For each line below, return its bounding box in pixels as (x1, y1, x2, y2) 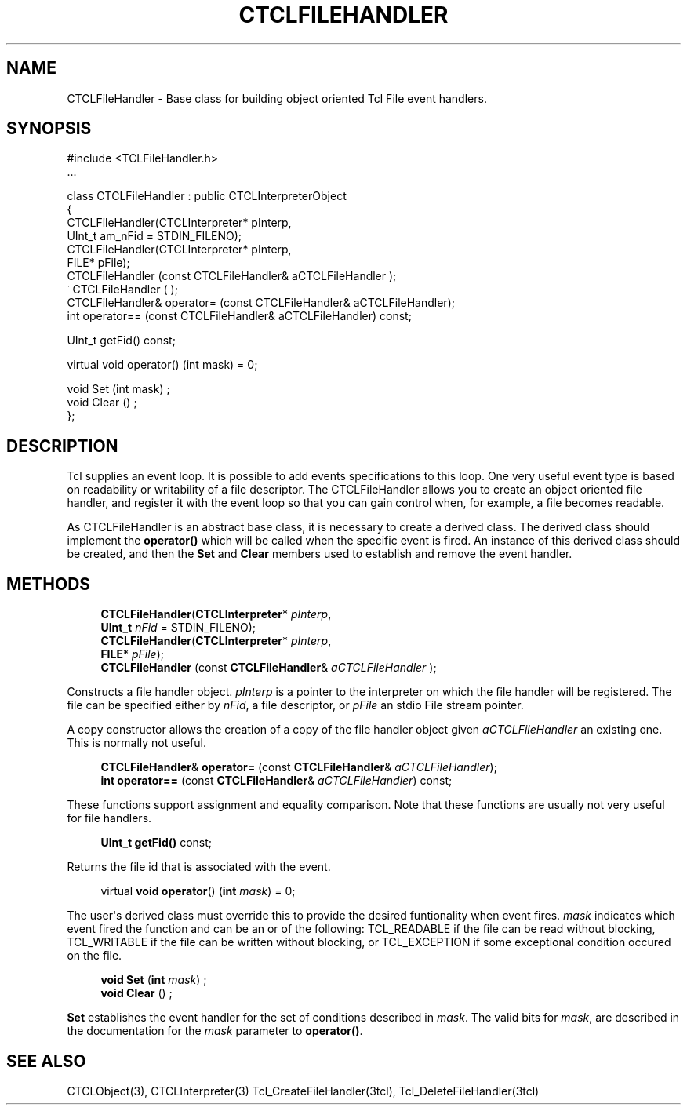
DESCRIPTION (6, 435, 118, 456)
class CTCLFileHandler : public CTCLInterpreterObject (67, 189, 347, 203)
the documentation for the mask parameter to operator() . (67, 1024, 363, 1038)
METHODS (6, 574, 91, 594)
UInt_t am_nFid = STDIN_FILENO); (67, 229, 242, 243)
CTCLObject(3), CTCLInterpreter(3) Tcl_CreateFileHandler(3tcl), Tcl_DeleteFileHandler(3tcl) (67, 1084, 540, 1098)
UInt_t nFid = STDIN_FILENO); (100, 621, 256, 635)
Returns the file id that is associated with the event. (67, 860, 331, 874)
